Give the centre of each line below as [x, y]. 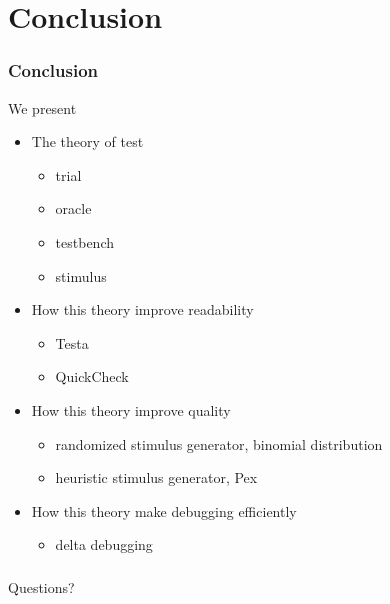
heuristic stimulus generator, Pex [156, 477]
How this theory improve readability [142, 309]
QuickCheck [92, 376]
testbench [85, 241]
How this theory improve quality [131, 409]
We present [42, 107]
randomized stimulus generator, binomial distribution [219, 443]
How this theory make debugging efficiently [164, 510]
